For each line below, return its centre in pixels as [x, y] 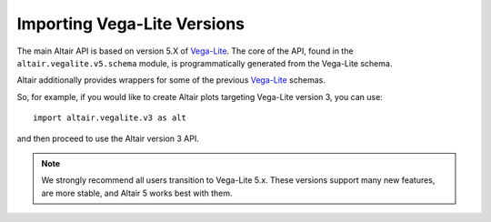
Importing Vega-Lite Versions [131, 24]
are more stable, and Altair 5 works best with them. [137, 193]
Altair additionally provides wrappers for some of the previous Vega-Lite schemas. [171, 80]
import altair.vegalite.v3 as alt [110, 118]
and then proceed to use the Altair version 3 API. [108, 138]
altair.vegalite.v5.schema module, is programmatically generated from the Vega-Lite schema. [205, 63]
